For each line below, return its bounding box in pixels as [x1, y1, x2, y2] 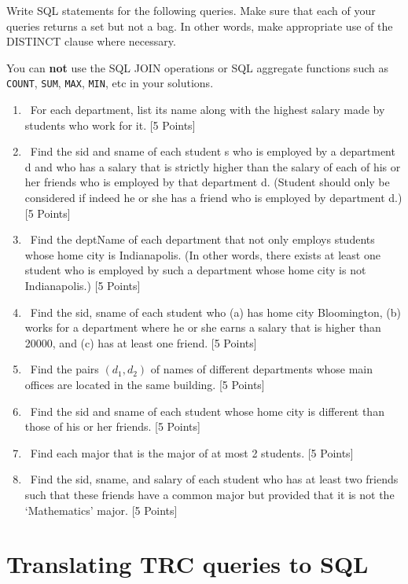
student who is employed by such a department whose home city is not [24, 262, 366, 278]
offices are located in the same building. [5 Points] [24, 376, 265, 392]
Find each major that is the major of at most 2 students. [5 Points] [30, 444, 354, 461]
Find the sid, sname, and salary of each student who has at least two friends [30, 471, 399, 487]
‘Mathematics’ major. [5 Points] [24, 501, 178, 518]
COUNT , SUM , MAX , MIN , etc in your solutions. [6, 75, 214, 91]
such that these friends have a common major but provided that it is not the [24, 486, 395, 502]
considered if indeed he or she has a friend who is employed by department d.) [24, 189, 402, 205]
